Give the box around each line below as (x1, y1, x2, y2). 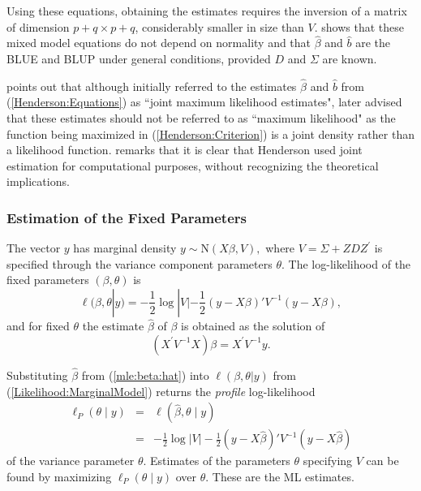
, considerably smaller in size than (135, 18, 304, 35)
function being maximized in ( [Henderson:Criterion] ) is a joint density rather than (6, 125, 415, 142)
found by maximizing (6, 467, 112, 485)
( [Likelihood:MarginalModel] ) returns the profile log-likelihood (6, 382, 316, 399)
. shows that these (314, 18, 405, 35)
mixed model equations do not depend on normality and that (6, 34, 311, 51)
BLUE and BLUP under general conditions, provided (6, 50, 271, 67)
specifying (303, 452, 353, 469)
